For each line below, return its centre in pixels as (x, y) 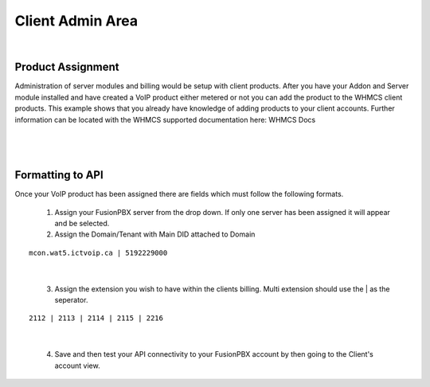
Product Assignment (67, 67)
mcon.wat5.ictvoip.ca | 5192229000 (98, 252)
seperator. (71, 300)
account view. (77, 365)
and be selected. (82, 224)
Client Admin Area (76, 21)
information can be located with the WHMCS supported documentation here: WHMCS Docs (165, 119)
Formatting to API (59, 175)
